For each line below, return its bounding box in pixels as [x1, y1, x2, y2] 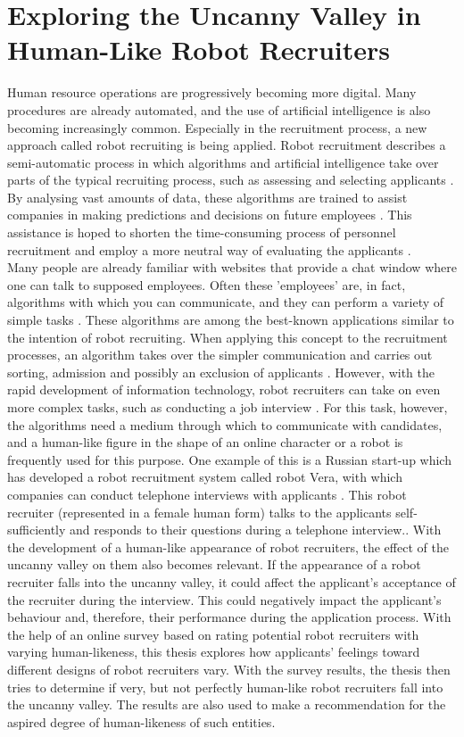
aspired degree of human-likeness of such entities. [7, 712, 276, 731]
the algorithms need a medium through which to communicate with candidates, [7, 415, 443, 434]
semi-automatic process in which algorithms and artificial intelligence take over [7, 153, 439, 171]
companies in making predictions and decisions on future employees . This [7, 205, 412, 224]
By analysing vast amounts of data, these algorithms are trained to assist [7, 187, 408, 206]
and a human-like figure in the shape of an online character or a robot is [7, 433, 403, 451]
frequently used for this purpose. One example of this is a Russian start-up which [7, 450, 452, 468]
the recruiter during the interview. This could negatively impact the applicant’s [7, 590, 442, 609]
